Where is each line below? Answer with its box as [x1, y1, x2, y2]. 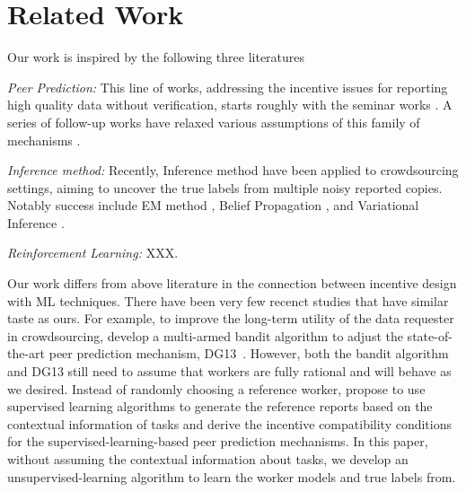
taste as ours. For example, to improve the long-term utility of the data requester [7, 309, 454, 328]
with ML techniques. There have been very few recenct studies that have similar [7, 291, 449, 310]
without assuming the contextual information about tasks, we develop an [7, 450, 409, 468]
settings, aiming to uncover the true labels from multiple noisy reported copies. [7, 178, 443, 197]
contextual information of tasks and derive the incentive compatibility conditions [7, 414, 453, 433]
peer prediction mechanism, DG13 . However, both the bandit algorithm [48, 344, 449, 363]
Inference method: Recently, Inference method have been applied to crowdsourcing [7, 161, 459, 180]
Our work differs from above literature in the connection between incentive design [7, 274, 457, 293]
